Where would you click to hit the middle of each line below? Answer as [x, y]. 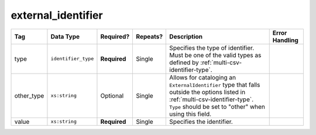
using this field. [190, 114]
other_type [29, 95]
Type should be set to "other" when [217, 106]
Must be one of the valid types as [215, 55]
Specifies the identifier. [201, 122]
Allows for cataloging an [203, 77]
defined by [184, 63]
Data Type [65, 36]
